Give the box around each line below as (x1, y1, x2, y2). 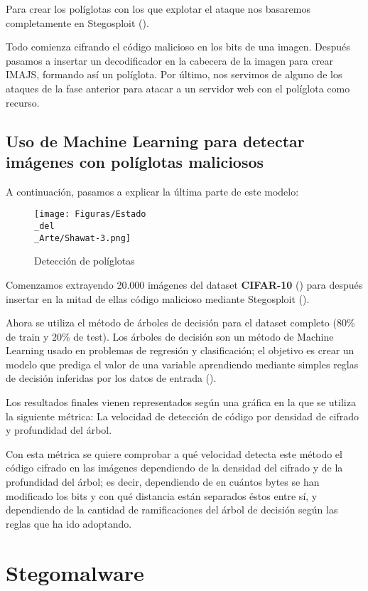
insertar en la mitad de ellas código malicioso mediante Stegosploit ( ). (6, 291, 310, 306)
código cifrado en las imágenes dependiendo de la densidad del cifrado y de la (6, 460, 343, 475)
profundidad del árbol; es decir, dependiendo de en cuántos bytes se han (6, 474, 320, 489)
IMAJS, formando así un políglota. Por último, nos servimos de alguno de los (6, 67, 342, 82)
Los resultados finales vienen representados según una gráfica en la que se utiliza (6, 395, 356, 410)
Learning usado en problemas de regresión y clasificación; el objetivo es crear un (6, 343, 355, 358)
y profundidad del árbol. (6, 422, 112, 437)
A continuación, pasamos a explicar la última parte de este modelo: (6, 183, 299, 198)
